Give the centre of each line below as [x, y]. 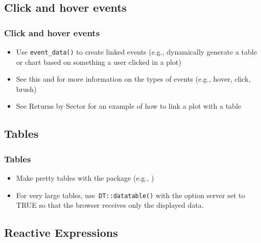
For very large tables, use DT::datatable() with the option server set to [130, 195]
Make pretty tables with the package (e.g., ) [85, 178]
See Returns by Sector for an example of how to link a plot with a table [129, 106]
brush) [26, 89]
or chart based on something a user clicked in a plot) [99, 62]
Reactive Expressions [61, 233]
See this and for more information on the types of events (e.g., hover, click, [133, 79]
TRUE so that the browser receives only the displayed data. [110, 205]
